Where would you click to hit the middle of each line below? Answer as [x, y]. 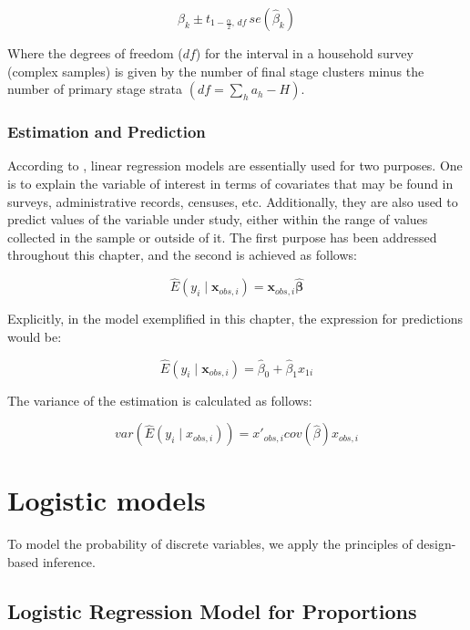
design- [436, 544]
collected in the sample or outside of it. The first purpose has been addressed [222, 237]
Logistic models [107, 500]
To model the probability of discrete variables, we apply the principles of [210, 544]
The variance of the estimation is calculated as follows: [160, 400]
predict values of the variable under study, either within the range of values [218, 219]
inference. [69, 561]
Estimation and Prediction [107, 132]
